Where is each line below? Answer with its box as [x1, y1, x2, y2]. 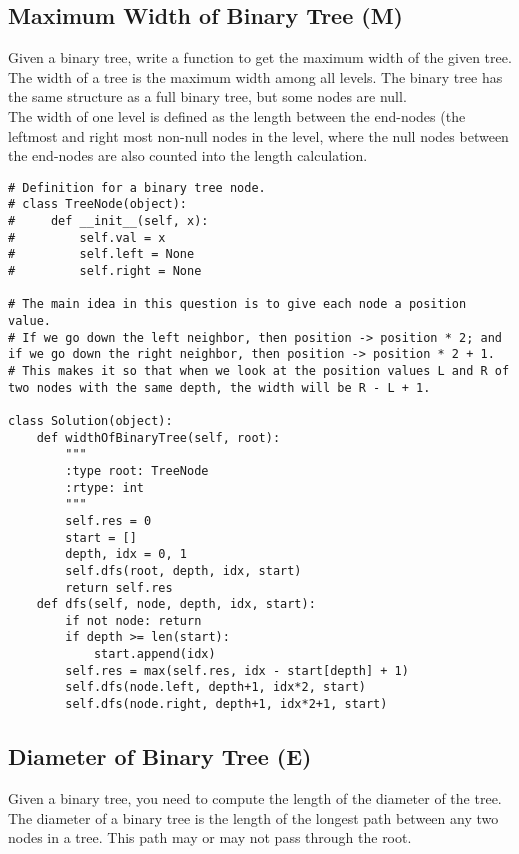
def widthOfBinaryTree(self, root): [36, 430, 281, 445]
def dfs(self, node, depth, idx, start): [36, 597, 316, 612]
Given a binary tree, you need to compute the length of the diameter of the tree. [8, 787, 502, 808]
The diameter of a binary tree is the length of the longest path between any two [8, 807, 499, 828]
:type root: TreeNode [65, 463, 209, 478]
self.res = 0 [65, 513, 152, 528]
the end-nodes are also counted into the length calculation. [8, 145, 368, 166]
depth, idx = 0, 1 [65, 547, 187, 562]
